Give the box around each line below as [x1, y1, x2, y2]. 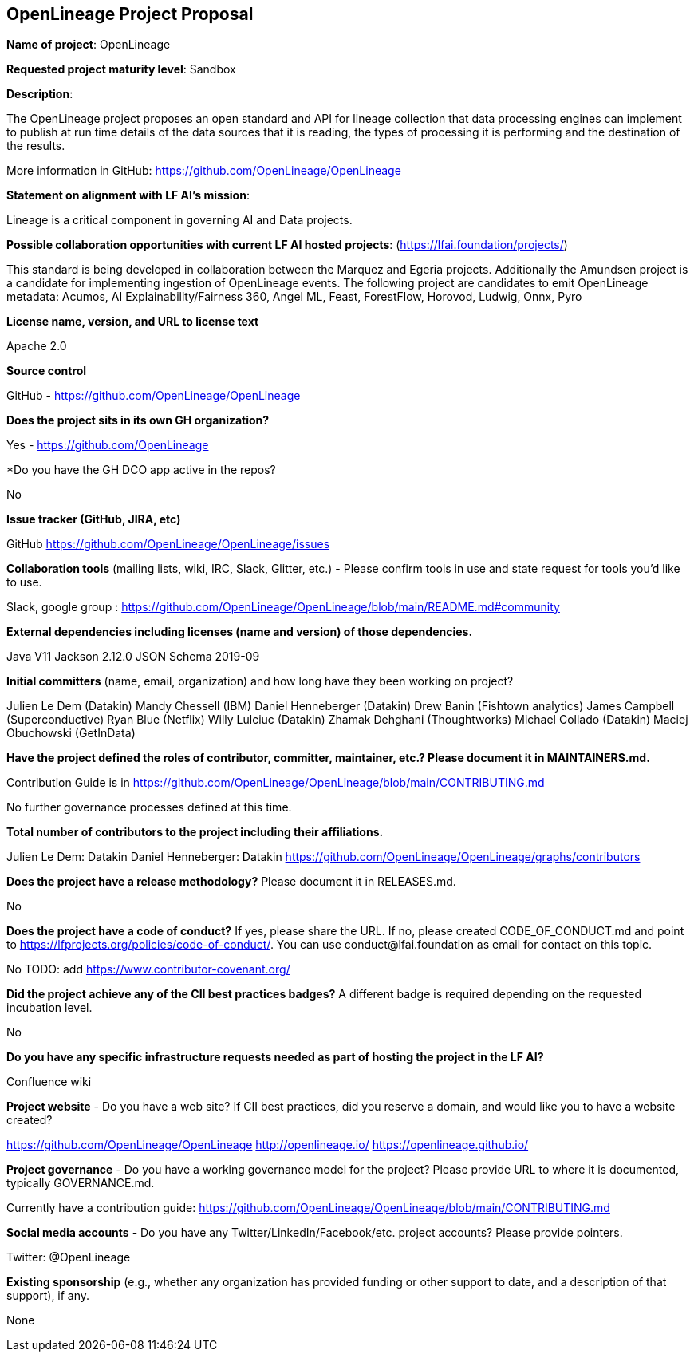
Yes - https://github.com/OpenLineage [6, 438, 209, 452]
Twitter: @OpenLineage [6, 1250, 131, 1265]
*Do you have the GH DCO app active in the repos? [6, 463, 276, 477]
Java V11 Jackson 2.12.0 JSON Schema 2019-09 [6, 649, 260, 664]
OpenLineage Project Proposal [6, 4, 254, 24]
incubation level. [6, 1001, 93, 1015]
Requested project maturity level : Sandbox [6, 62, 236, 77]
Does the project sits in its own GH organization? [6, 413, 270, 428]
